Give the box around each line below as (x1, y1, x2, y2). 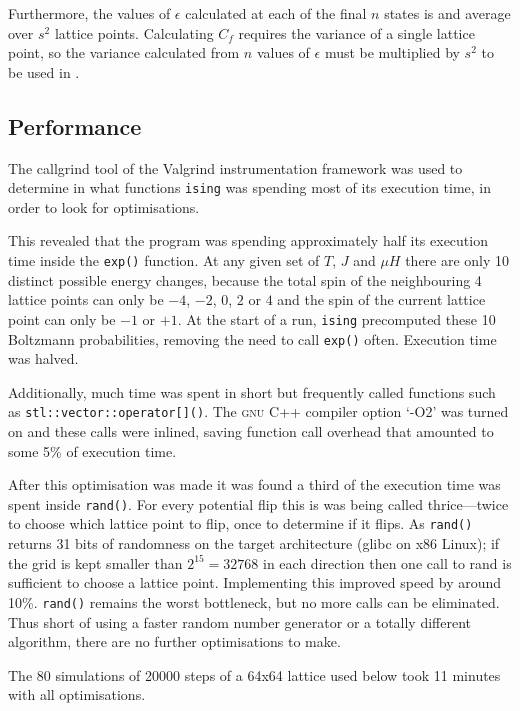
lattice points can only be (8, 289, 164, 310)
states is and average (384, 3, 511, 23)
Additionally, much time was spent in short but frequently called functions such (8, 381, 496, 402)
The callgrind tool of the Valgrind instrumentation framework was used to (8, 157, 463, 178)
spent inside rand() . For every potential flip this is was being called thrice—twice (8, 493, 509, 514)
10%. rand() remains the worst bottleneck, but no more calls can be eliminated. (8, 591, 500, 612)
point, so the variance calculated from (8, 42, 240, 63)
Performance (8, 110, 142, 141)
